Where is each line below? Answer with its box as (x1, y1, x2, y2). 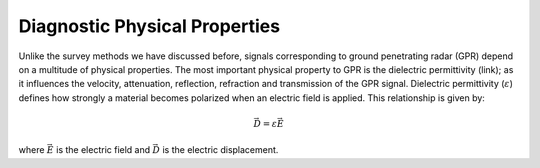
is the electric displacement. (161, 144, 279, 156)
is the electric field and (56, 144, 151, 156)
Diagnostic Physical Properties (18, 15, 280, 37)
